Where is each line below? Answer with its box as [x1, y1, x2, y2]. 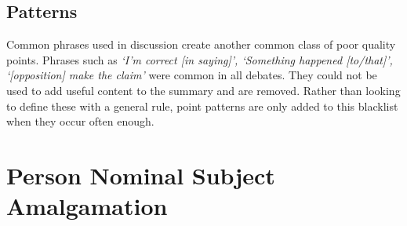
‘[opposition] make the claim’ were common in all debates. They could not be [6, 67, 377, 83]
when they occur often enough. [6, 113, 154, 129]
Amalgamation [6, 190, 168, 222]
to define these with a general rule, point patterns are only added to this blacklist [6, 97, 398, 114]
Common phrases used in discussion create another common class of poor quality [6, 36, 396, 53]
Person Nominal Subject [6, 159, 275, 191]
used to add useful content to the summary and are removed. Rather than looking [6, 82, 401, 98]
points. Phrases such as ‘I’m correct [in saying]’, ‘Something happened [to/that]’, [6, 51, 393, 67]
